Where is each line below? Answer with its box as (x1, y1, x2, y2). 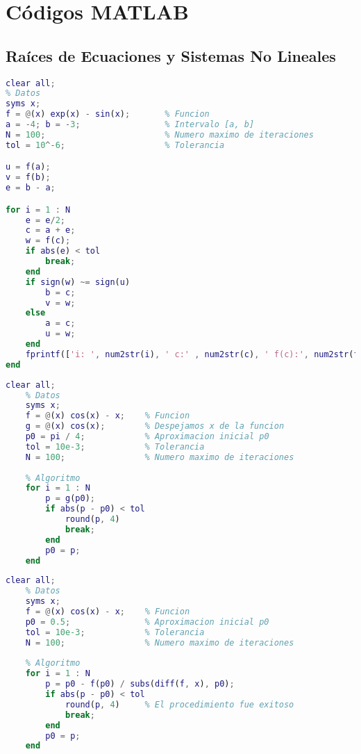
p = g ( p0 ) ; (45, 493, 95, 504)
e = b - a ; (6, 183, 56, 193)
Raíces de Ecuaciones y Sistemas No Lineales (6, 44, 336, 66)
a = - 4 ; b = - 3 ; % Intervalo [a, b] (6, 120, 255, 130)
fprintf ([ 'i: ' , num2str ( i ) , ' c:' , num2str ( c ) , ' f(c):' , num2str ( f (25, 349, 359, 359)
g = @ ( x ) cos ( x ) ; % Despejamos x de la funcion (25, 421, 285, 432)
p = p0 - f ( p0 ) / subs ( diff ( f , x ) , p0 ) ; (45, 679, 235, 689)
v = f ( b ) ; (6, 172, 51, 183)
